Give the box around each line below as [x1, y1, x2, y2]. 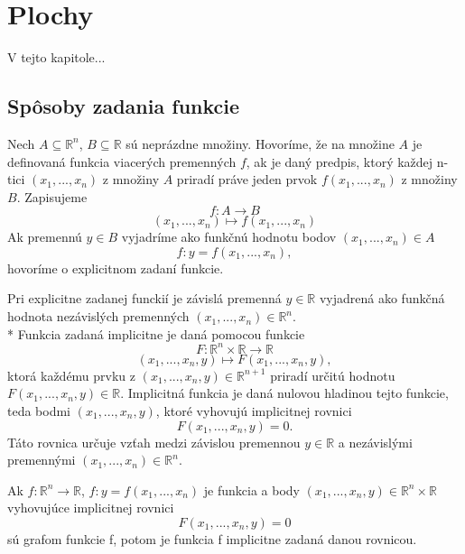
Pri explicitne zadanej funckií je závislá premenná [7, 289, 282, 308]
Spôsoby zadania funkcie [7, 92, 240, 120]
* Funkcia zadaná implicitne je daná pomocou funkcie [7, 324, 305, 343]
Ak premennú [7, 227, 82, 246]
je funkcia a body [203, 480, 300, 499]
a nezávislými [338, 432, 413, 451]
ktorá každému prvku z [7, 365, 136, 384]
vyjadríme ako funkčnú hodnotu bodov [121, 227, 337, 246]
